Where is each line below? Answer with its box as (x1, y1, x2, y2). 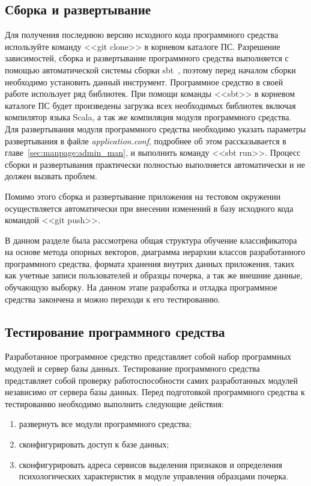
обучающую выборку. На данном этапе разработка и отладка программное (5, 281, 277, 294)
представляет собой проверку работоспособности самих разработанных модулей (5, 374, 298, 386)
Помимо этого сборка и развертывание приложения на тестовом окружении (5, 189, 281, 202)
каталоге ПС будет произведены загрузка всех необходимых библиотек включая (5, 99, 296, 111)
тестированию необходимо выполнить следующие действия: (5, 397, 224, 410)
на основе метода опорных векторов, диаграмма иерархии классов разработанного (5, 245, 306, 258)
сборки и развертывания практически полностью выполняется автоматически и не (5, 158, 305, 170)
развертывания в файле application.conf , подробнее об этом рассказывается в (5, 134, 286, 147)
